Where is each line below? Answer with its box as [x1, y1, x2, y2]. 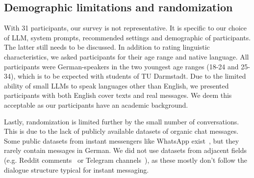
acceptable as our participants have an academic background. [4, 99, 188, 110]
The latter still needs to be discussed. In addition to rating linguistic [4, 42, 210, 52]
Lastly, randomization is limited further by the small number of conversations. [4, 116, 239, 126]
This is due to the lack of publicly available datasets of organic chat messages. [4, 126, 239, 136]
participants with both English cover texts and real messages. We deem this [4, 90, 232, 100]
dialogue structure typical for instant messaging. [4, 164, 149, 175]
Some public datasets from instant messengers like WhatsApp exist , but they [4, 135, 239, 146]
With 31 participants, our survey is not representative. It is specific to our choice [4, 23, 247, 33]
